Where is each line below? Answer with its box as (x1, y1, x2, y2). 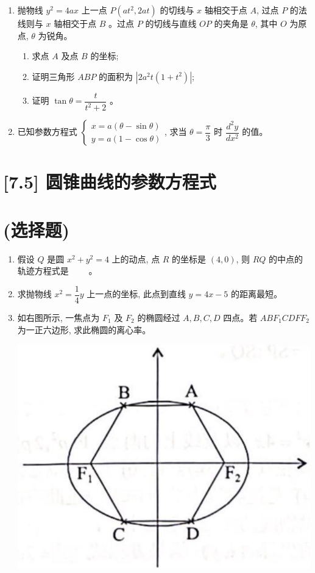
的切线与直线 (145, 17, 197, 29)
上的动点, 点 (111, 252, 160, 265)
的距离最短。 (230, 287, 282, 300)
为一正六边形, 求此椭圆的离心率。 (17, 323, 151, 336)
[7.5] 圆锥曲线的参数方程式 (3, 169, 216, 194)
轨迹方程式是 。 (17, 264, 97, 277)
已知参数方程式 (17, 125, 77, 138)
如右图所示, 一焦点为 (17, 311, 100, 323)
